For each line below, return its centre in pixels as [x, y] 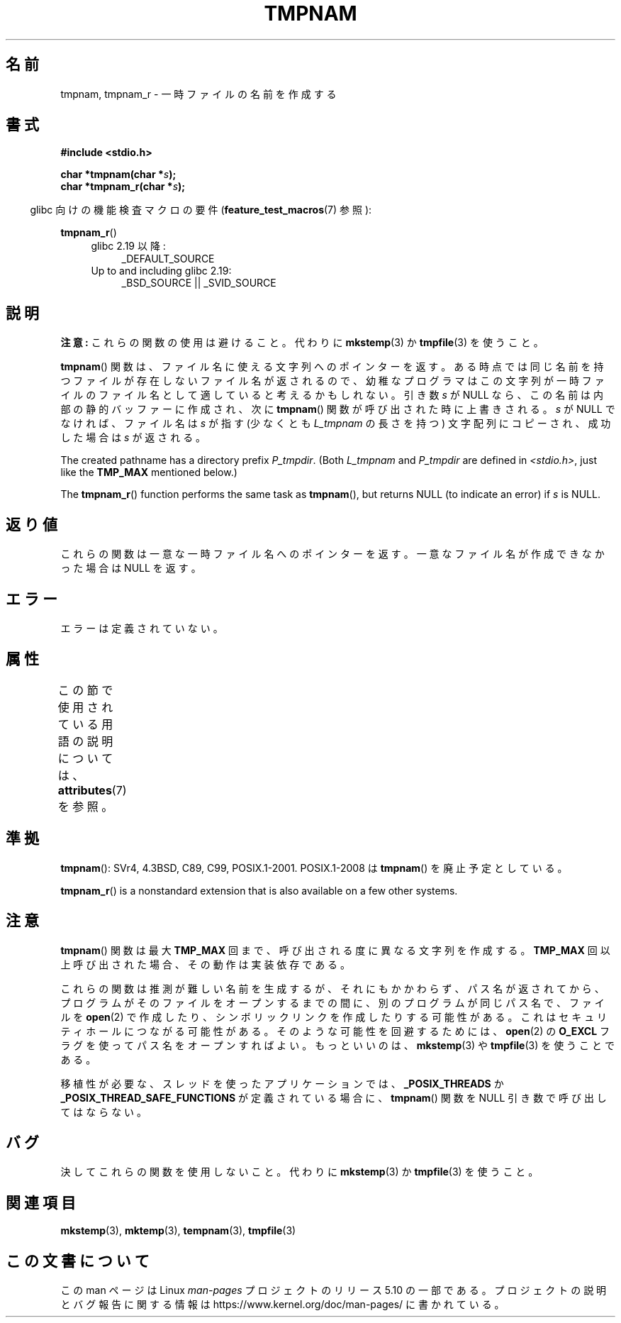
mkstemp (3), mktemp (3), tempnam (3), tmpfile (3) [178, 1231]
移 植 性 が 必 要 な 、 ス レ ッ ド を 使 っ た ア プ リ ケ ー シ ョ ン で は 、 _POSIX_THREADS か [282, 1083]
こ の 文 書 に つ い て [78, 1261]
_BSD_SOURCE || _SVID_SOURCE [199, 283]
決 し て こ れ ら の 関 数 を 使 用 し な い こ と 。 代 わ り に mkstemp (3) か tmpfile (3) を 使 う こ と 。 [300, 1172]
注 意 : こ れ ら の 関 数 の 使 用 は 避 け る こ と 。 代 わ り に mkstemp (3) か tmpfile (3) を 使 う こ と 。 [302, 343]
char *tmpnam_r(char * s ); [123, 187]
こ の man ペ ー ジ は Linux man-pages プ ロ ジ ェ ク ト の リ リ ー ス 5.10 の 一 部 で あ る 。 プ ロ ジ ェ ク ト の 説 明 [334, 1290]
